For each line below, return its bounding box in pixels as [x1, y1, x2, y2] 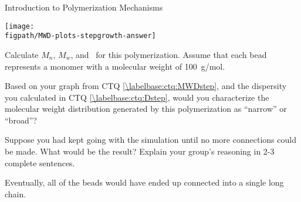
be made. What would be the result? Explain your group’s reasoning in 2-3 [5, 145, 275, 158]
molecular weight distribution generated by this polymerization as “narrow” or [5, 102, 287, 115]
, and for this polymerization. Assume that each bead [70, 48, 267, 60]
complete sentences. [5, 156, 75, 169]
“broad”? [5, 114, 37, 126]
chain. [5, 187, 26, 200]
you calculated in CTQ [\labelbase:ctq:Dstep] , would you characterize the [5, 91, 269, 103]
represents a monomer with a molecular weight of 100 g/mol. [5, 60, 225, 72]
